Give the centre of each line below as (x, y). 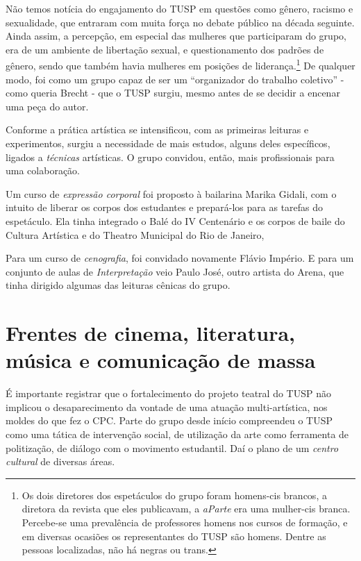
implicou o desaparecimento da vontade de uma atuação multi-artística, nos (167, 407)
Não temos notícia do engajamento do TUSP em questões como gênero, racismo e (179, 8)
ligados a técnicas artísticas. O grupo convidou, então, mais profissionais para (170, 157)
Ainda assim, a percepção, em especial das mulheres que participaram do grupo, (176, 36)
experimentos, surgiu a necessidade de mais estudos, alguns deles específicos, (168, 143)
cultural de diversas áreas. (60, 461)
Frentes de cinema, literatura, (151, 333)
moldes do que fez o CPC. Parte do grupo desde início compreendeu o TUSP (169, 420)
